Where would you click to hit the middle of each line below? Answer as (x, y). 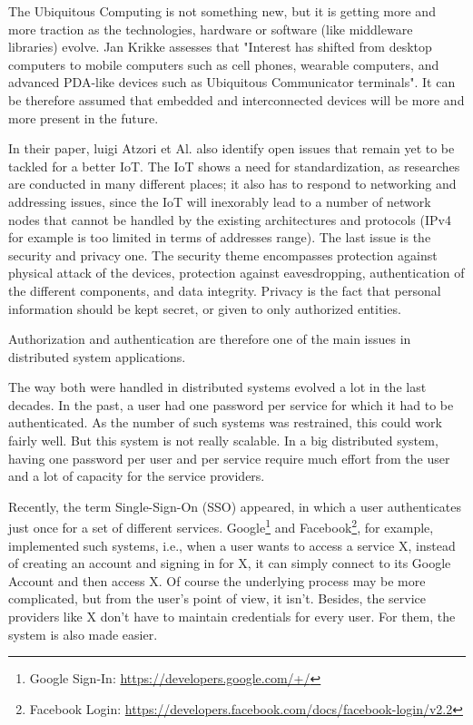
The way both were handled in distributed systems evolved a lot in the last (217, 387)
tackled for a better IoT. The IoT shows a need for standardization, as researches (234, 166)
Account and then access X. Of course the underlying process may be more (217, 580)
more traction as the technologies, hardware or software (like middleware (211, 29)
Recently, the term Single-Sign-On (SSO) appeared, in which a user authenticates (235, 506)
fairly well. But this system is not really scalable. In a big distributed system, (223, 441)
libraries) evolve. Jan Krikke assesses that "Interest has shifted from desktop (220, 47)
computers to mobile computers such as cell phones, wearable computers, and (224, 64)
